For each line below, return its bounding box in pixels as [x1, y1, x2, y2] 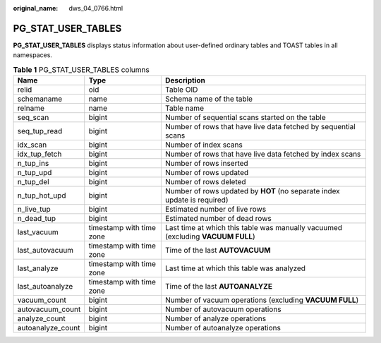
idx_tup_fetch [17, 149, 62, 159]
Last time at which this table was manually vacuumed [164, 223, 342, 233]
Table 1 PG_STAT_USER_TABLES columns [13, 64, 150, 74]
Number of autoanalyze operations [164, 323, 282, 333]
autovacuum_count [17, 304, 81, 314]
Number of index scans [164, 140, 243, 150]
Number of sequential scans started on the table [164, 113, 326, 123]
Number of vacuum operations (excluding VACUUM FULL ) [164, 295, 359, 305]
